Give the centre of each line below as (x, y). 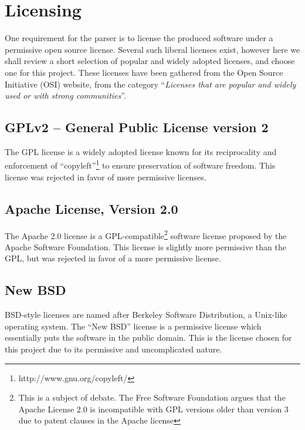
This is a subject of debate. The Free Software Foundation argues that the (152, 397)
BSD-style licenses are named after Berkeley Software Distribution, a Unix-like (146, 315)
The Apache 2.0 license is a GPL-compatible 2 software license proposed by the (146, 234)
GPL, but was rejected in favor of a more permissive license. (113, 258)
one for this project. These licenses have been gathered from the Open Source (144, 72)
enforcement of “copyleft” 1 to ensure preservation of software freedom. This (140, 164)
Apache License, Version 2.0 (91, 208)
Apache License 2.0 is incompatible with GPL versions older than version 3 (153, 409)
